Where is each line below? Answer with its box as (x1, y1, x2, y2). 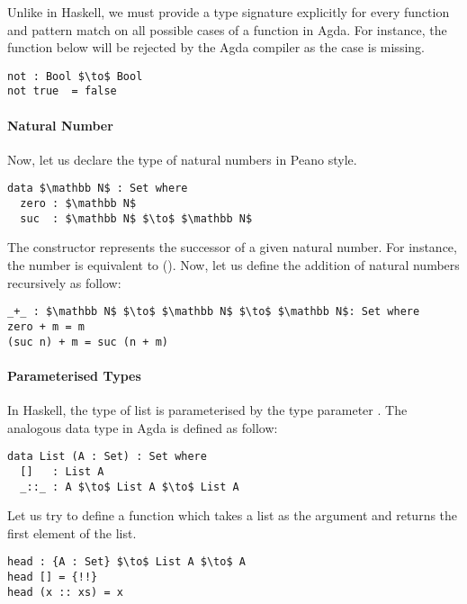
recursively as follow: (7, 273, 121, 292)
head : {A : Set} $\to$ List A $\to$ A (7, 555, 246, 569)
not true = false (7, 85, 117, 98)
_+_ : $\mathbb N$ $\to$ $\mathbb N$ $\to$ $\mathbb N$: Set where (7, 305, 420, 319)
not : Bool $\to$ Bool (7, 69, 143, 83)
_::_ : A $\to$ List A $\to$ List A (20, 480, 239, 493)
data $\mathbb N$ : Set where (7, 182, 188, 195)
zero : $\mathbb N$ (20, 197, 137, 211)
